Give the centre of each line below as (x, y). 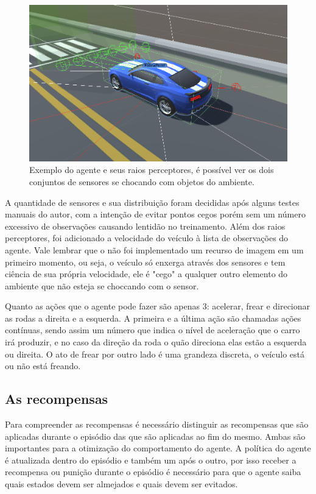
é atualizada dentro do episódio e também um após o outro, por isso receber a (151, 460)
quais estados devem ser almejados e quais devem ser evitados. (121, 484)
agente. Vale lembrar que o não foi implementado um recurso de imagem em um (154, 249)
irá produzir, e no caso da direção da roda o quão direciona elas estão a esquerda (156, 342)
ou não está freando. (43, 366)
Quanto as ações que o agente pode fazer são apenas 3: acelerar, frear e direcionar (158, 306)
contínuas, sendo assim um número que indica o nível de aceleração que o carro (153, 330)
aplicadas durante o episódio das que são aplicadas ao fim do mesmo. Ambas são (155, 436)
